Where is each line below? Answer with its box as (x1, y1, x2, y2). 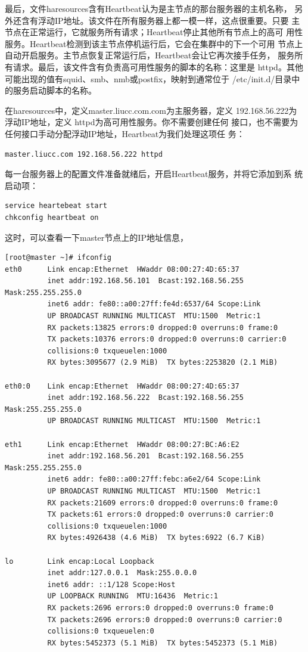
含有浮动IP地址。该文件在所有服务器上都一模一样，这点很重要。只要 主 (21, 14, 300, 26)
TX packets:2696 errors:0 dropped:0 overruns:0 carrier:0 (47, 615, 282, 624)
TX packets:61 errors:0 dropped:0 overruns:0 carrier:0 (47, 510, 274, 519)
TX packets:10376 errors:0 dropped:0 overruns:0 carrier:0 (47, 335, 287, 344)
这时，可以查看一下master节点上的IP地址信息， (5, 231, 188, 243)
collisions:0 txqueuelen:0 (47, 627, 154, 636)
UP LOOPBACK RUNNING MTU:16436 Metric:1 (47, 592, 218, 601)
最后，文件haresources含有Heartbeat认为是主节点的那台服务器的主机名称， (5, 2, 292, 14)
